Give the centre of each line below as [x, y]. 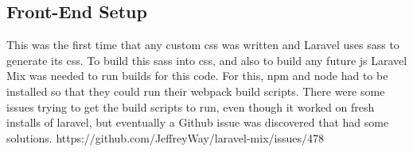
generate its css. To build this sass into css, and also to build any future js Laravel [207, 60]
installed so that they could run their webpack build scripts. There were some [196, 91]
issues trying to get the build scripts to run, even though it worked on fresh [191, 106]
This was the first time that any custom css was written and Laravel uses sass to [203, 45]
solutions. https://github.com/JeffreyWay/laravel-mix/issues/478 [165, 137]
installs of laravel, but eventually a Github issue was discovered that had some [198, 122]
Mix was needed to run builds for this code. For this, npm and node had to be [197, 76]
